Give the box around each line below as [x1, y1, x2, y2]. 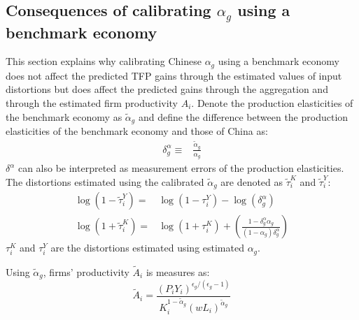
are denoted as [220, 174, 283, 189]
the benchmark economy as [6, 109, 122, 124]
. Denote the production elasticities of [191, 96, 353, 110]
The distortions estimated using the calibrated [6, 174, 204, 189]
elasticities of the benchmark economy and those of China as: [6, 124, 268, 138]
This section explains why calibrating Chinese [6, 54, 202, 68]
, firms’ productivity [43, 264, 129, 279]
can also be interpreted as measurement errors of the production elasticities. [17, 161, 344, 175]
